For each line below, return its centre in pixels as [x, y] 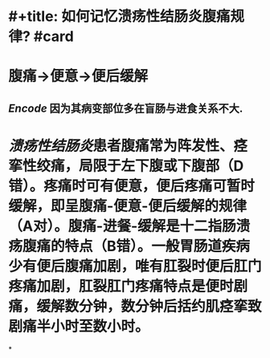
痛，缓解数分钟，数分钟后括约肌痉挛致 [135, 306]
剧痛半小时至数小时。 [79, 326]
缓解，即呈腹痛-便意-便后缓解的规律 [128, 206]
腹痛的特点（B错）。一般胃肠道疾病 [137, 246]
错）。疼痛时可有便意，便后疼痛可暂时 [132, 186]
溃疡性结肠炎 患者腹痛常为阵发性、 [121, 146]
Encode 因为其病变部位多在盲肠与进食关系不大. [126, 108]
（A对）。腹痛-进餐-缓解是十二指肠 [123, 226]
